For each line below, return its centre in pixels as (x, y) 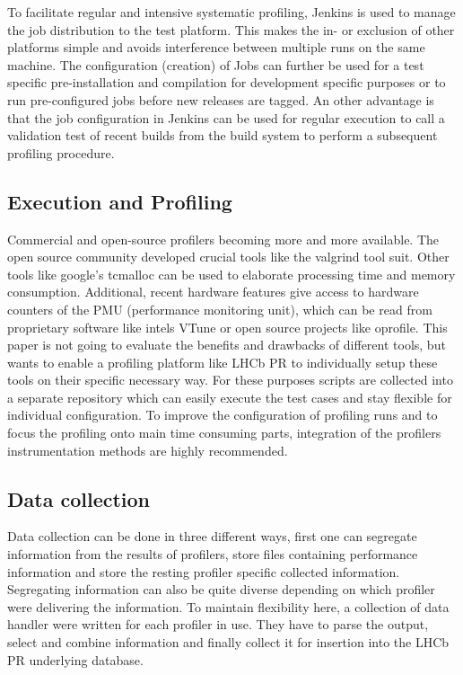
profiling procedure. (61, 152)
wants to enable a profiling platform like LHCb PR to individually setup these (223, 362)
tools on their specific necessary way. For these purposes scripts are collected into (230, 380)
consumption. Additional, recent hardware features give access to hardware (213, 292)
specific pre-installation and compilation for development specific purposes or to (227, 82)
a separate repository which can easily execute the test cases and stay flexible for (230, 397)
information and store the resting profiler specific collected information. (204, 571)
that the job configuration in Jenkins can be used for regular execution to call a (226, 117)
